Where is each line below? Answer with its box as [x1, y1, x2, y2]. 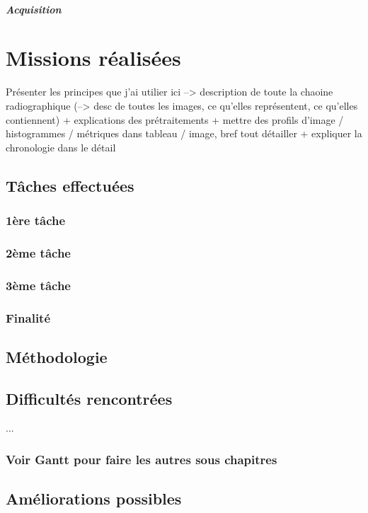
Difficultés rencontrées [6, 387, 173, 409]
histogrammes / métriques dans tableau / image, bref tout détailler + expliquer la [6, 126, 362, 141]
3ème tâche [6, 276, 71, 294]
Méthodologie [6, 345, 108, 367]
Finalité [6, 309, 51, 326]
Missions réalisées [6, 43, 181, 72]
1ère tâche [6, 211, 66, 229]
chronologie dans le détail [6, 139, 116, 154]
